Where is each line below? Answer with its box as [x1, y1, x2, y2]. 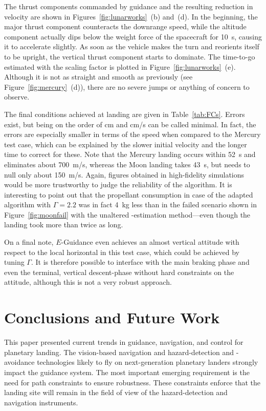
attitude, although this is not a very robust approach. [4, 277, 172, 287]
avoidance [4, 357, 35, 367]
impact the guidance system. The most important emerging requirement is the [4, 366, 250, 377]
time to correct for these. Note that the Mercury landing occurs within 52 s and [4, 149, 256, 160]
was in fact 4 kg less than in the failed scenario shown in [78, 199, 257, 210]
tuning [4, 257, 25, 267]
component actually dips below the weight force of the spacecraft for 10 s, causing [4, 31, 262, 42]
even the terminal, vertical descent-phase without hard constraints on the [4, 266, 234, 277]
